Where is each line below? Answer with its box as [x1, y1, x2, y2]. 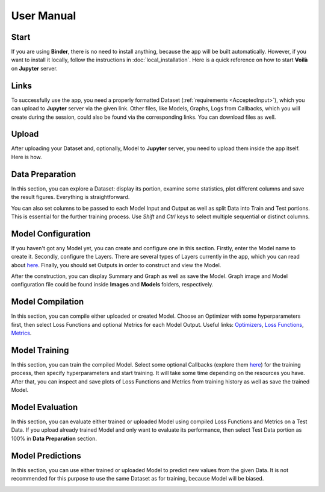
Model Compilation [11, 297, 84, 307]
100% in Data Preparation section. [11, 435, 97, 442]
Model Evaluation [11, 402, 78, 412]
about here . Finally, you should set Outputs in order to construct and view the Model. [11, 261, 221, 268]
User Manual [11, 9, 76, 22]
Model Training [11, 345, 69, 355]
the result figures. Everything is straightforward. [11, 194, 130, 201]
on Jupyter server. [11, 65, 58, 72]
